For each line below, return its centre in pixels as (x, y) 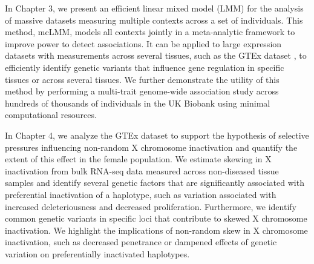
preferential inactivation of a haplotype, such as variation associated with (141, 194)
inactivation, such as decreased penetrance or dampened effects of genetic (141, 242)
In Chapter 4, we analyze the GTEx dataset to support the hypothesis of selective (157, 135)
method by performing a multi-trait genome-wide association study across (142, 91)
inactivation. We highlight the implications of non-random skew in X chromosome (156, 230)
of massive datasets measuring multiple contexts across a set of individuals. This (154, 20)
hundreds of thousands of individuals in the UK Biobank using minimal (138, 103)
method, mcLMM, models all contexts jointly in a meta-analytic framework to (150, 32)
